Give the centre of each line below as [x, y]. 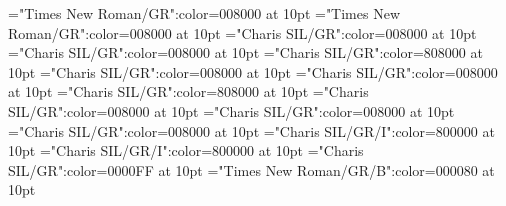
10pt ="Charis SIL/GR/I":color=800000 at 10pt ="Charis [186, 150]
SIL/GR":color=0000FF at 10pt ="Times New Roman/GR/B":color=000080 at [251, 169]
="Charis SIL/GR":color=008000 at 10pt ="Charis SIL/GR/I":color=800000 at [251, 130]
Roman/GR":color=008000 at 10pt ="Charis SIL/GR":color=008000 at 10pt [242, 32]
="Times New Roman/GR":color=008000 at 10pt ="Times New [204, 13]
